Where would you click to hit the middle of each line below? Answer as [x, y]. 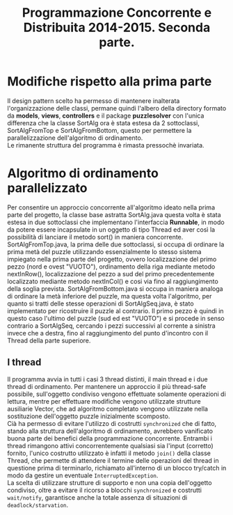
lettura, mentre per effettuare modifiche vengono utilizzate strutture [104, 401]
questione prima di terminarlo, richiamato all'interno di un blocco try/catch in [117, 468]
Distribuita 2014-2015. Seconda [117, 27]
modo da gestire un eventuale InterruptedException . [83, 475]
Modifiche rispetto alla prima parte [110, 82]
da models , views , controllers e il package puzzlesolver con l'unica [106, 116]
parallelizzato [47, 188]
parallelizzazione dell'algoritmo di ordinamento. [75, 138]
